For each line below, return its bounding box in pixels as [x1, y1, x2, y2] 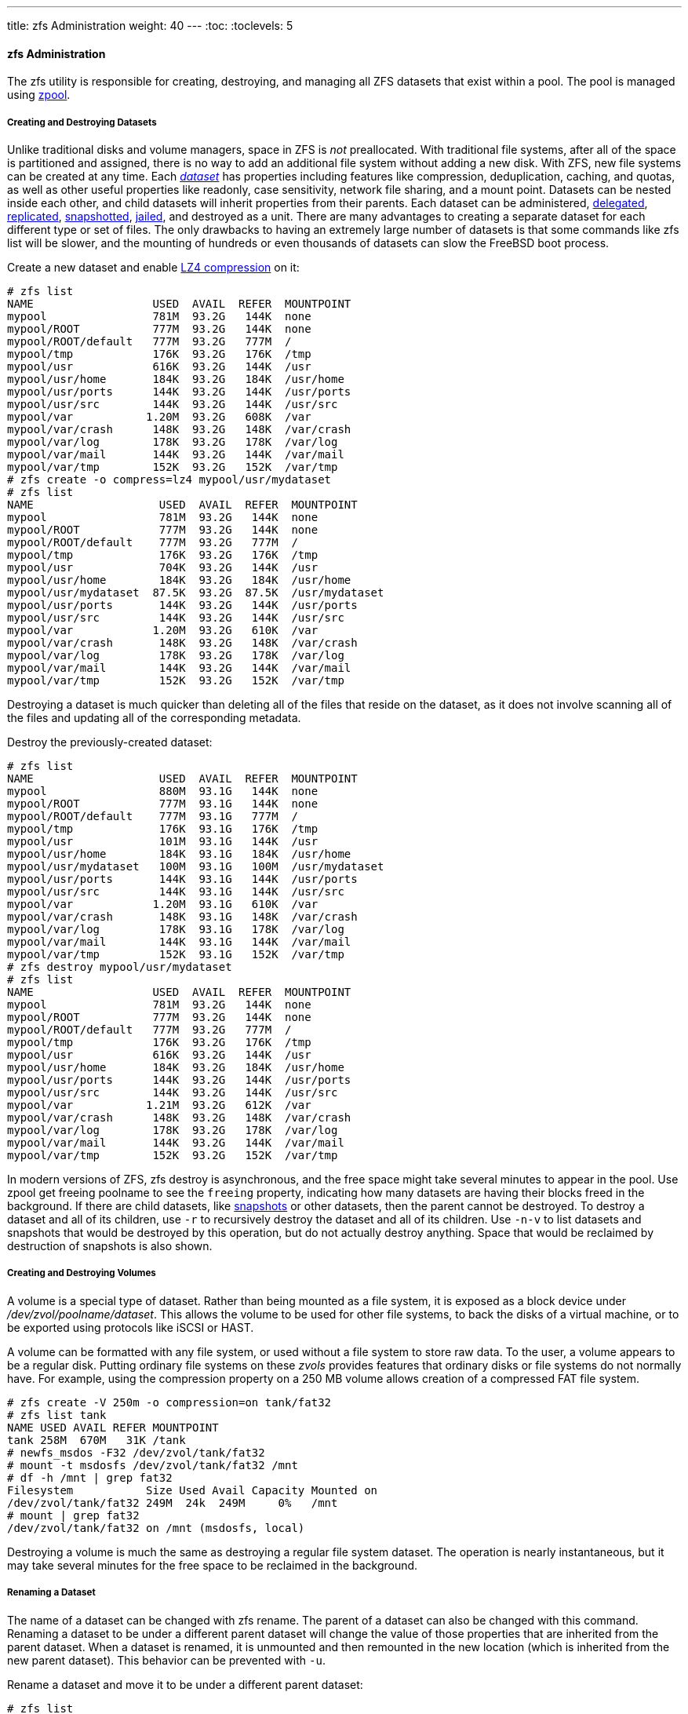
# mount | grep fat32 [7, 1508, 140, 1522]
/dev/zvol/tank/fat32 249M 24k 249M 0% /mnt [7, 1496, 338, 1509]
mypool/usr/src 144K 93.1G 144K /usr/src [7, 885, 344, 898]
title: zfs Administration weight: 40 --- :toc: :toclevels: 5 [7, 19, 293, 32]
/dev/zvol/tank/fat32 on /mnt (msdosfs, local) [7, 1521, 305, 1534]
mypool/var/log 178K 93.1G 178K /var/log [7, 923, 344, 935]
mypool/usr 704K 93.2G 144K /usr [7, 561, 319, 574]
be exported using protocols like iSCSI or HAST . [7, 1320, 254, 1334]
